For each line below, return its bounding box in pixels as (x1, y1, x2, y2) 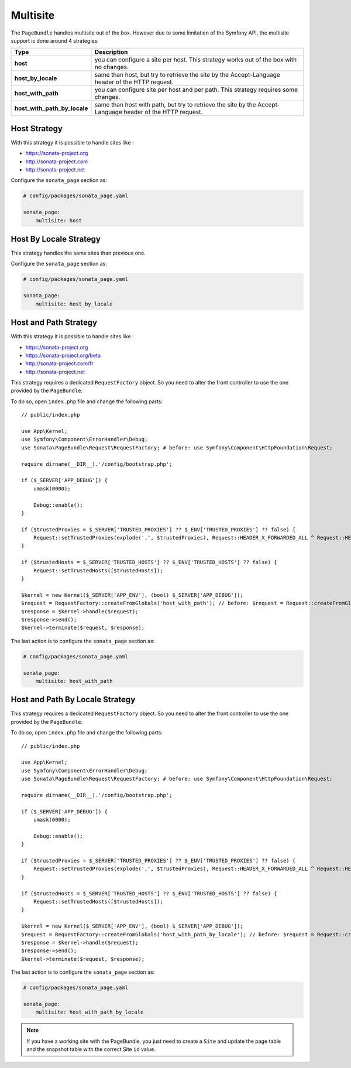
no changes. (94, 63, 129, 71)
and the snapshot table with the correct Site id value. (26, 1046, 156, 1053)
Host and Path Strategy (11, 318, 98, 328)
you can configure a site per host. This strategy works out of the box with (94, 56, 297, 64)
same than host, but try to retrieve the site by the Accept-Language (94, 71, 280, 79)
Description (94, 48, 128, 56)
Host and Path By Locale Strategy (11, 695, 136, 705)
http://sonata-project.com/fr (25, 360, 94, 367)
